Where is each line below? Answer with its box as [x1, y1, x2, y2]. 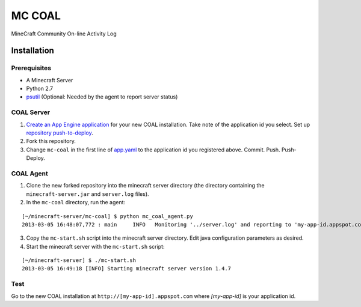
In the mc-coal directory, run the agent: [26, 199, 126, 206]
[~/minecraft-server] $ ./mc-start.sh [22, 257, 137, 264]
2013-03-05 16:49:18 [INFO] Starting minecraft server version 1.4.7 [22, 265, 232, 272]
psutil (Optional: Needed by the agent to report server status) [26, 93, 178, 100]
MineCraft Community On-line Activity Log [11, 30, 117, 37]
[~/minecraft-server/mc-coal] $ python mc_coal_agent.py [22, 213, 194, 219]
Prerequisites [11, 64, 51, 72]
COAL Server [11, 108, 51, 117]
